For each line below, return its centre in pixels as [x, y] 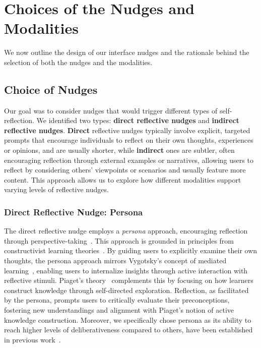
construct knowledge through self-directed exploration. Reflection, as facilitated [126, 290]
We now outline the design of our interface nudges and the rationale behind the [127, 52]
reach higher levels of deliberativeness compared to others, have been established [128, 330]
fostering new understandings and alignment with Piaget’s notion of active [119, 310]
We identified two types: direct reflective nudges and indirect [138, 120]
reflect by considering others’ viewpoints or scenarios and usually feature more [125, 170]
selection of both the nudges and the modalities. [78, 62]
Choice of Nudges [51, 89]
